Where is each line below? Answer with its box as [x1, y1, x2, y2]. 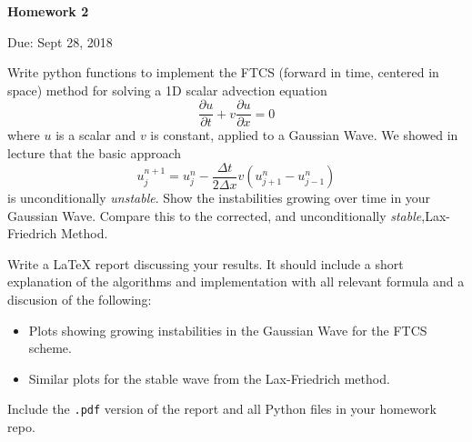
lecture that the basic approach [7, 144, 182, 163]
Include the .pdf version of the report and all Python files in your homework [7, 399, 437, 418]
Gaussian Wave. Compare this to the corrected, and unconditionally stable [7, 206, 422, 225]
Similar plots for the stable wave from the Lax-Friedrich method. [28, 368, 390, 387]
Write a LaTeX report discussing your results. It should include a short [7, 254, 404, 273]
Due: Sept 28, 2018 [7, 32, 113, 51]
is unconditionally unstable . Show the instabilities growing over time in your [7, 188, 431, 207]
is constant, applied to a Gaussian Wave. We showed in [150, 126, 458, 145]
